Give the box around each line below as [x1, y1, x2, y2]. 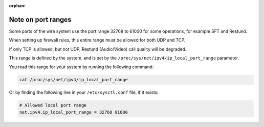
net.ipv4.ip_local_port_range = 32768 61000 [19, 109, 128, 115]
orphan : [9, 3, 26, 8]
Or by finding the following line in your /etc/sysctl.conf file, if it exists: [9, 90, 158, 95]
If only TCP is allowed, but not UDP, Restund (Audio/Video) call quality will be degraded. [9, 46, 187, 52]
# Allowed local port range [19, 103, 87, 108]
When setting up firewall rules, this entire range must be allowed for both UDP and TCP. [9, 37, 186, 43]
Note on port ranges [9, 15, 72, 24]
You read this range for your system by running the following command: [9, 64, 154, 70]
